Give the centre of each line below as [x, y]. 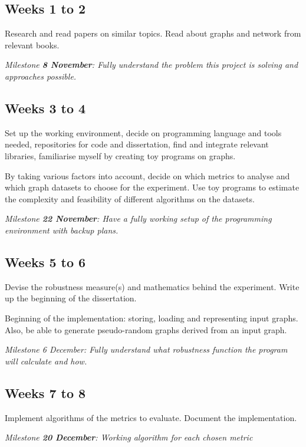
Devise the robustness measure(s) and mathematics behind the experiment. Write [152, 286]
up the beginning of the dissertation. [71, 298]
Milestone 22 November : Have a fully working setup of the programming [138, 218]
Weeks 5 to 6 [45, 262]
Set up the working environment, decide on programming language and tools [143, 132]
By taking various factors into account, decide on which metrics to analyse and [147, 175]
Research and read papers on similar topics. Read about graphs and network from [153, 33]
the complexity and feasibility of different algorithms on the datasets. [130, 198]
